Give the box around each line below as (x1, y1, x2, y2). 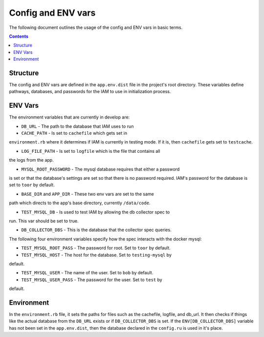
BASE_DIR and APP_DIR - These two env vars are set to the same (21, 191, 154, 197)
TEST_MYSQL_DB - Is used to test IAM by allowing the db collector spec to (21, 209, 170, 215)
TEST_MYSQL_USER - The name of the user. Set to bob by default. (21, 270, 154, 276)
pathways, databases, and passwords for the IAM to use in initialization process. (9, 89, 171, 95)
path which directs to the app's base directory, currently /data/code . (9, 200, 151, 206)
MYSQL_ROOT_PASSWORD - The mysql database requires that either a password (21, 166, 180, 172)
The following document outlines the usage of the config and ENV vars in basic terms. (9, 24, 183, 30)
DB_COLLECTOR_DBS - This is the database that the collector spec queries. (21, 227, 172, 233)
